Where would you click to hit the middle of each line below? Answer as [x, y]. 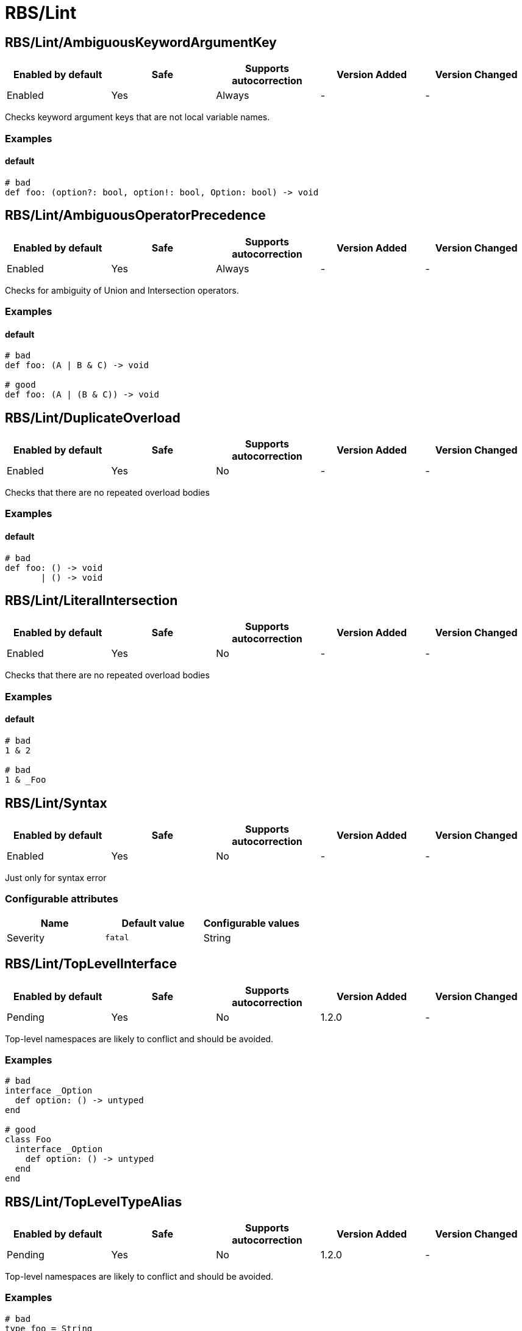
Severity [26, 938]
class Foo [28, 1140]
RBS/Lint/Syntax [56, 803]
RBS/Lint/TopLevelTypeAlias [94, 1202]
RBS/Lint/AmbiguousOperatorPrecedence [135, 216]
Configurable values [252, 923]
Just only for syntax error [56, 877]
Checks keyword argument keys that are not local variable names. [138, 117]
